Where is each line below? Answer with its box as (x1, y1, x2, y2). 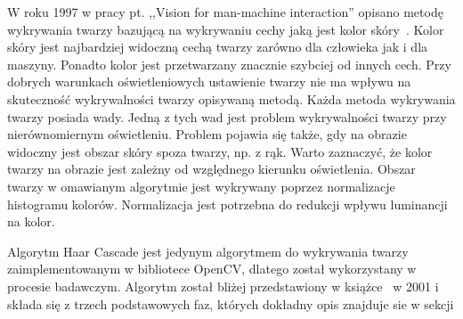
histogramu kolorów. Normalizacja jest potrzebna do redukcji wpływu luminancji (7, 194, 448, 213)
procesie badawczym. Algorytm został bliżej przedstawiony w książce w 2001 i (7, 276, 439, 295)
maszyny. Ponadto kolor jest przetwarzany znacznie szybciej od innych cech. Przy (7, 54, 451, 73)
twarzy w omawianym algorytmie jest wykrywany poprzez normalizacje (7, 176, 395, 195)
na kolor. (7, 212, 55, 231)
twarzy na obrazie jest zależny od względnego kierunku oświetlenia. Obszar (7, 159, 416, 178)
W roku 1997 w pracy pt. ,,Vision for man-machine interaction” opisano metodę (7, 3, 443, 20)
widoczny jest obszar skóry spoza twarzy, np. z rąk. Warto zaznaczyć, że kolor (7, 142, 433, 160)
